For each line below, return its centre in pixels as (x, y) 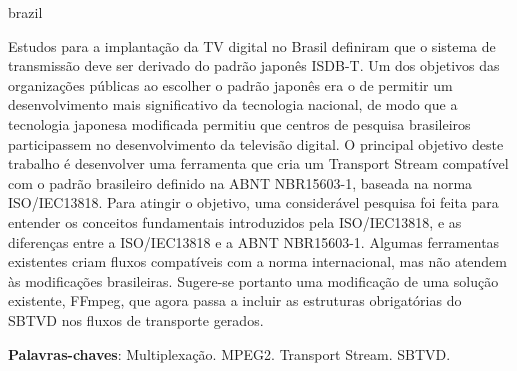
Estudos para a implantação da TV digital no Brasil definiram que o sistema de (252, 45)
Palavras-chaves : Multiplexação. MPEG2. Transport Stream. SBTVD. (229, 353)
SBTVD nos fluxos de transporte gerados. (136, 319)
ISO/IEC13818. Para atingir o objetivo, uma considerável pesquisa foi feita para (253, 202)
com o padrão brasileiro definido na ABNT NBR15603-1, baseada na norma (240, 182)
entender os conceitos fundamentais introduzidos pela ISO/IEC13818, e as (235, 221)
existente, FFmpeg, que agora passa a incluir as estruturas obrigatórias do (235, 300)
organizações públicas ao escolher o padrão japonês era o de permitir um (230, 84)
